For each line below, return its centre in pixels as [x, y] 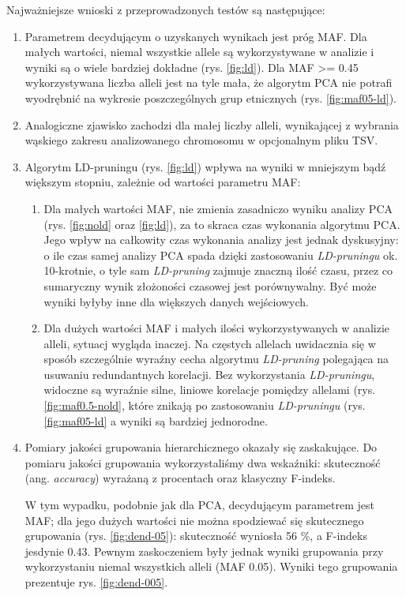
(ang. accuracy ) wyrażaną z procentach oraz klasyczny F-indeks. [180, 478]
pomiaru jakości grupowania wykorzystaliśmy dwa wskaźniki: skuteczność [203, 462]
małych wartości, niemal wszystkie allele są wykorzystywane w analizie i [199, 52]
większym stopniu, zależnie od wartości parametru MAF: [163, 182]
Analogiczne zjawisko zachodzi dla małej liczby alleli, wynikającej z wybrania [212, 124]
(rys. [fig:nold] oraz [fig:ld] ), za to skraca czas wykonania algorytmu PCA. [222, 224]
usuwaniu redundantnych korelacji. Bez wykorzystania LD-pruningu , [209, 374]
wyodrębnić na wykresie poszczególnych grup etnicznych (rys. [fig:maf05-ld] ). [211, 97]
